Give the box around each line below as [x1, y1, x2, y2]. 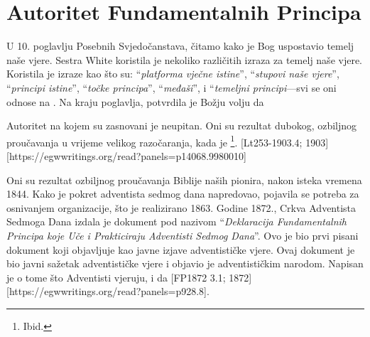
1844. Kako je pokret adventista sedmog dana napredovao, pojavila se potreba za [6, 186, 359, 201]
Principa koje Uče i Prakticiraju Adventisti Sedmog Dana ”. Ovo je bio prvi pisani [6, 228, 359, 242]
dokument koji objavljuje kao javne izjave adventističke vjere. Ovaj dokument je [6, 242, 355, 257]
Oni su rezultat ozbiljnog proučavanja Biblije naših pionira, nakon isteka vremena [6, 172, 362, 187]
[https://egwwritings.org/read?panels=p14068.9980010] [6, 148, 246, 163]
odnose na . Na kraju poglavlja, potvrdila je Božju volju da [6, 94, 264, 109]
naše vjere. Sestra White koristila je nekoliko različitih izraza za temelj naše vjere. [6, 52, 363, 67]
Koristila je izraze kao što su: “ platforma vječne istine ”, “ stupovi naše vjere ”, [6, 66, 339, 81]
